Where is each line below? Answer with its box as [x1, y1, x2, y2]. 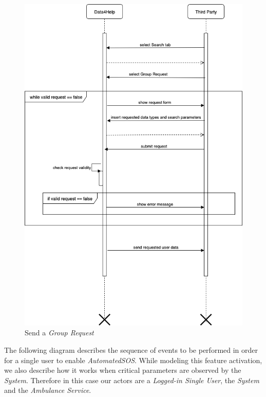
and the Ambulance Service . [4, 385, 91, 395]
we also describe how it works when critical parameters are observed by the [4, 365, 241, 375]
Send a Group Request [25, 327, 94, 338]
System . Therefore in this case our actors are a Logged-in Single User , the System [4, 374, 259, 385]
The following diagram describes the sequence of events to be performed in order [4, 344, 258, 355]
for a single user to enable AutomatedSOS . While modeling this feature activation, [4, 354, 262, 365]
